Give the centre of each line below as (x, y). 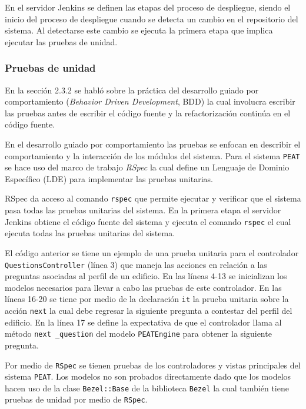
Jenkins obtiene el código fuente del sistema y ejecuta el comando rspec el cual (148, 221)
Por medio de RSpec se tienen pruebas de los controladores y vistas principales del (153, 365)
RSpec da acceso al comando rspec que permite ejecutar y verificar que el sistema (153, 198)
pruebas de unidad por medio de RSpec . (76, 399)
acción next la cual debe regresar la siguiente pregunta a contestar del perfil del (149, 310)
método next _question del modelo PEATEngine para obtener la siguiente (138, 333)
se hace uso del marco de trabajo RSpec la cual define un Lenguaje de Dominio (147, 167)
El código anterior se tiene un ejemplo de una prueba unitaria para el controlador (152, 252)
